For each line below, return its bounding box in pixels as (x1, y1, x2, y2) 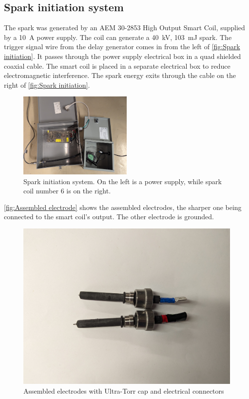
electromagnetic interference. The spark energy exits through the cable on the (4, 70, 236, 80)
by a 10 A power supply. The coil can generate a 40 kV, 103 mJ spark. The (4, 32, 232, 42)
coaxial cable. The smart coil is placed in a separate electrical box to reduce (4, 60, 230, 71)
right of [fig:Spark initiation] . (4, 79, 90, 90)
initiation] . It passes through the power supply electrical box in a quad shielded (4, 51, 241, 61)
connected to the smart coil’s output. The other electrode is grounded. (4, 211, 214, 222)
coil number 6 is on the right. (23, 186, 111, 196)
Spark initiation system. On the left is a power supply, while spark (23, 176, 222, 186)
